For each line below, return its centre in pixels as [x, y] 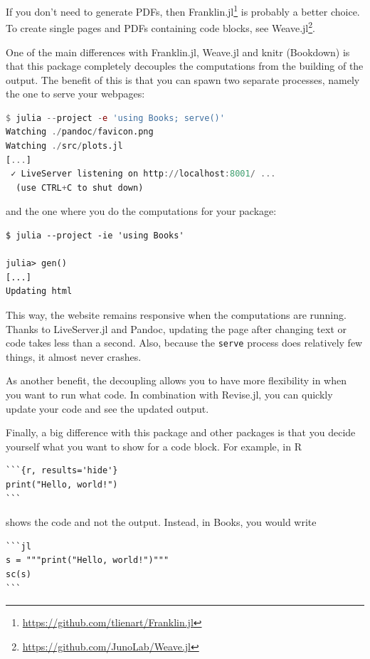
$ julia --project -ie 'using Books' [95, 236]
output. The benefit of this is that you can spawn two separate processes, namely [183, 79]
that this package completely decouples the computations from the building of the [185, 66]
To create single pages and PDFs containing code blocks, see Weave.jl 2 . [160, 27]
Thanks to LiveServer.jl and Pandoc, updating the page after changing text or [176, 328]
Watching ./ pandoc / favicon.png [80, 132]
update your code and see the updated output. [107, 408]
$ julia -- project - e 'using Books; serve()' [115, 118]
